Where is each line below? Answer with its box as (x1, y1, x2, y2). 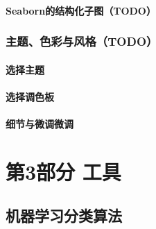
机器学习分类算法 (6, 205, 122, 226)
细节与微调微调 (6, 117, 73, 130)
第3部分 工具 (6, 157, 121, 185)
